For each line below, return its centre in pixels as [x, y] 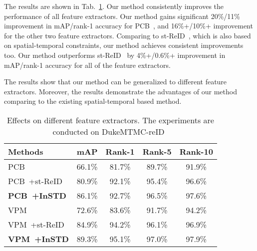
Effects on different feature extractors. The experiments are [110, 120]
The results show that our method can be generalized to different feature [116, 82]
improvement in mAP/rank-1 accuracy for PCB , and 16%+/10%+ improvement [128, 26]
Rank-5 [157, 151]
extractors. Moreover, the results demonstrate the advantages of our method [121, 91]
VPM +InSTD [38, 239]
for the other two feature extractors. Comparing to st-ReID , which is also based [128, 35]
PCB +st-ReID [35, 181]
